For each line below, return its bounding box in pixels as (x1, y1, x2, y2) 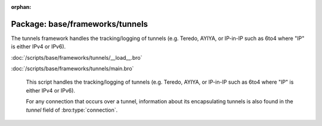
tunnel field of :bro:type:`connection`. (26, 106, 118, 113)
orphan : (11, 4, 32, 10)
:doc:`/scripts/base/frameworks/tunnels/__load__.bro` (11, 54, 143, 61)
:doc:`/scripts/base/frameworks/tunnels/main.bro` (11, 65, 134, 72)
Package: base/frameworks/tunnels (11, 19, 148, 29)
